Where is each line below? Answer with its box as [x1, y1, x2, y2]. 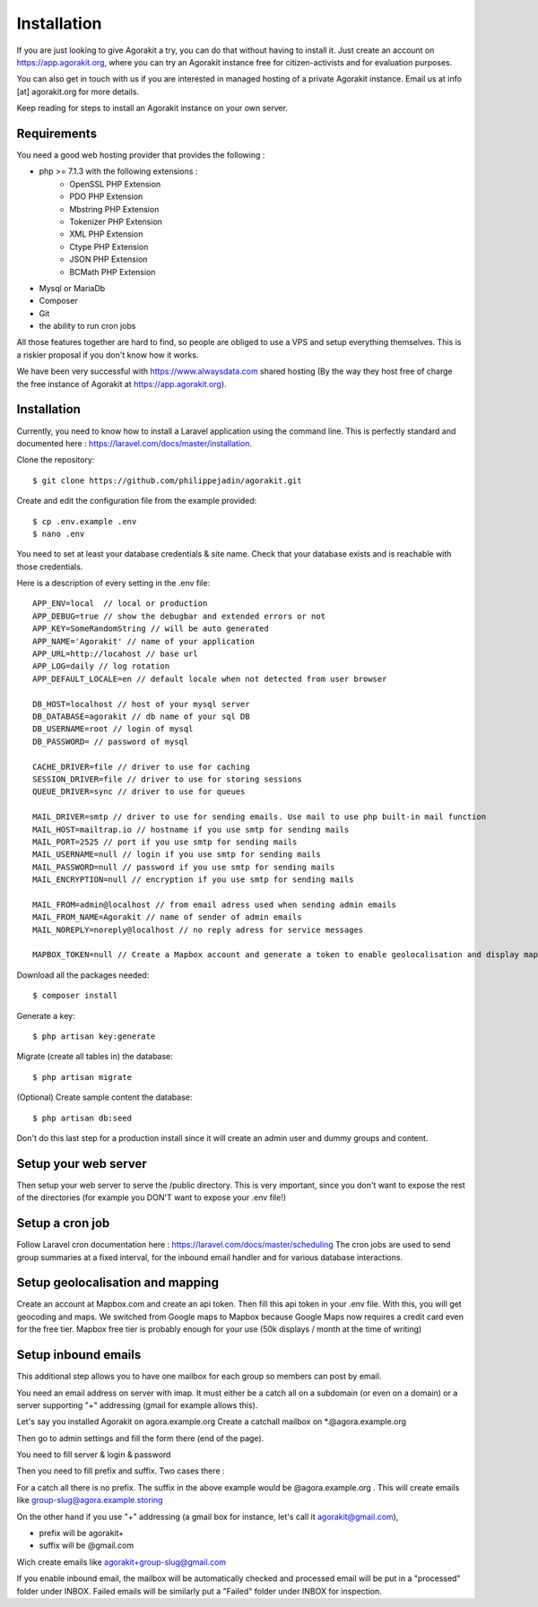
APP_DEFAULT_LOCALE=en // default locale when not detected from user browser [32, 673, 387, 684]
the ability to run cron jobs [39, 321, 136, 332]
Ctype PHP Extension [69, 241, 149, 252]
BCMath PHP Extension [69, 266, 156, 277]
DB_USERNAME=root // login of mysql [32, 724, 194, 734]
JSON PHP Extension [69, 254, 148, 264]
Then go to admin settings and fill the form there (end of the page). [16, 1432, 265, 1443]
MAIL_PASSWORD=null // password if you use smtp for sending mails [32, 861, 335, 872]
